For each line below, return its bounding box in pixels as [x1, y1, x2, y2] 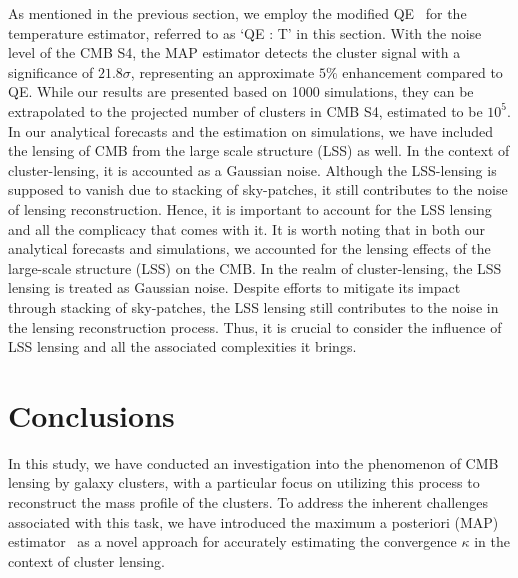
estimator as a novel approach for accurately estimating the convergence [8, 531, 457, 552]
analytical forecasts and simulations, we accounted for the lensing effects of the [8, 238, 491, 259]
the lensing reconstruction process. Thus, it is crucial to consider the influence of [8, 316, 502, 337]
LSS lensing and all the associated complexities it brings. [8, 336, 357, 357]
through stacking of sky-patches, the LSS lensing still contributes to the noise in [8, 296, 499, 317]
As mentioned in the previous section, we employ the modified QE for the [8, 3, 467, 23]
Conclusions [8, 394, 175, 435]
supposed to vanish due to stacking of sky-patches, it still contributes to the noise [8, 179, 508, 200]
